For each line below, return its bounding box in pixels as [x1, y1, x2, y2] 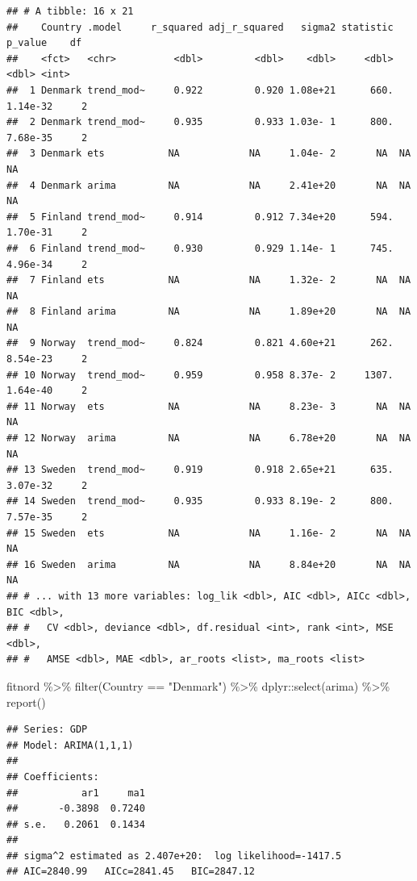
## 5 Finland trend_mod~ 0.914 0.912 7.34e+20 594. [6, 211, 394, 223]
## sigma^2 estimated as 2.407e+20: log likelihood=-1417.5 [6, 850, 342, 862]
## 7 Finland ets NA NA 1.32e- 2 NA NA [6, 274, 411, 286]
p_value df [6, 37, 82, 49]
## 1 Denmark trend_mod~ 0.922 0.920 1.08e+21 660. [6, 84, 394, 96]
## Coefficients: [6, 770, 99, 783]
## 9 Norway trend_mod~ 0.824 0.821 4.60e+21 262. [6, 337, 394, 349]
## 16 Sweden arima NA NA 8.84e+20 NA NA [6, 558, 411, 570]
